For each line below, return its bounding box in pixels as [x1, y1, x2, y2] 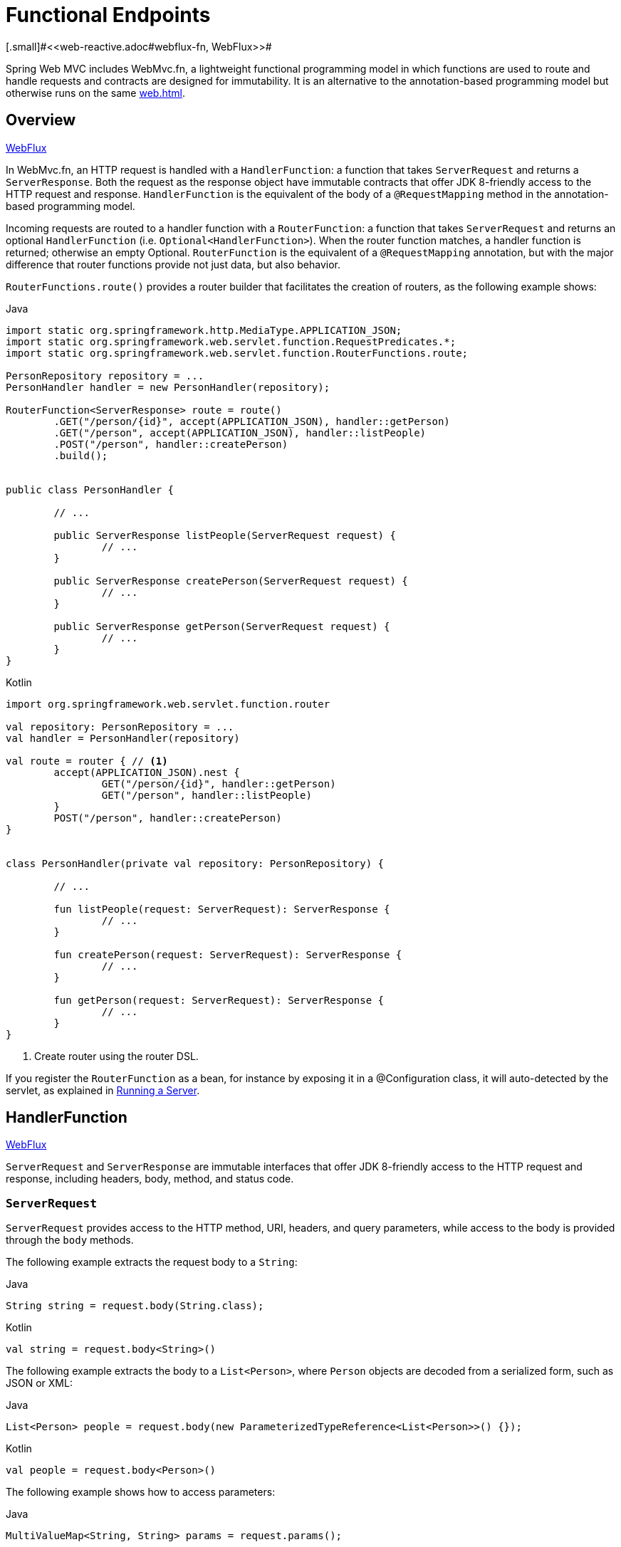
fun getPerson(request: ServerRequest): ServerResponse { [53, 994, 385, 1006]
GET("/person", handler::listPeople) [101, 789, 312, 801]
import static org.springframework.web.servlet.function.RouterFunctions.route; [6, 347, 469, 359]
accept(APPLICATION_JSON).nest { [53, 766, 240, 778]
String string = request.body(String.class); [6, 1300, 264, 1312]
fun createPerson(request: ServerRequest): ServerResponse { [53, 948, 402, 960]
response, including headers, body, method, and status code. [6, 1173, 294, 1185]
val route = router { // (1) [6, 755, 168, 767]
